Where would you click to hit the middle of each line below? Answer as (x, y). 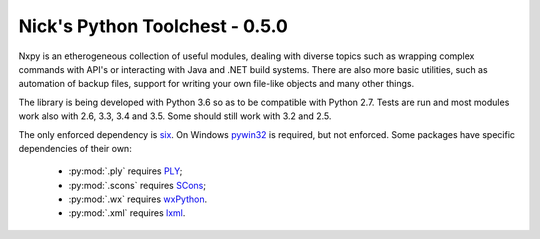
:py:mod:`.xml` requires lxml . (127, 213)
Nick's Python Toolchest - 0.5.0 (153, 26)
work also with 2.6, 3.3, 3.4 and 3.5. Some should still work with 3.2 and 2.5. (175, 116)
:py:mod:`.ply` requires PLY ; (125, 171)
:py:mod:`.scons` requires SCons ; (137, 185)
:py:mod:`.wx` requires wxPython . (138, 199)
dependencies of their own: (75, 148)
